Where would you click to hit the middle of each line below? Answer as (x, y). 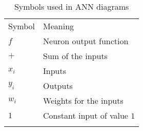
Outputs (58, 86)
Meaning (59, 26)
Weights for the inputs (83, 100)
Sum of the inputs (75, 56)
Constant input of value (86, 115)
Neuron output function (86, 41)
